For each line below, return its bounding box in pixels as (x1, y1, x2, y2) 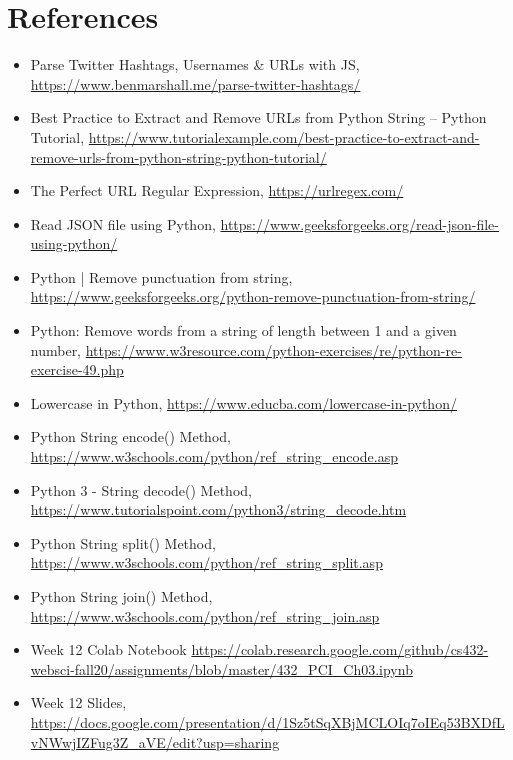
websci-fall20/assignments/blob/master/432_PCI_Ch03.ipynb (30, 658, 413, 679)
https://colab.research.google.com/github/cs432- (191, 639, 489, 660)
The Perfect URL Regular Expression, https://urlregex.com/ (30, 180, 404, 201)
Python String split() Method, (30, 532, 216, 553)
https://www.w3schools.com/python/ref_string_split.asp (30, 552, 383, 573)
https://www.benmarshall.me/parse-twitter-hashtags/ (30, 73, 361, 94)
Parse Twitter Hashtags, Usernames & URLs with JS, (30, 54, 360, 75)
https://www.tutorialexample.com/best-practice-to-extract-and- (88, 126, 480, 147)
